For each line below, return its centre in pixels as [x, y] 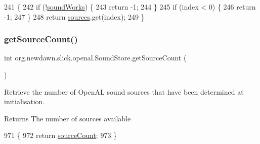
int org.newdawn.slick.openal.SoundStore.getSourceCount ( [95, 58]
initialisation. [25, 101]
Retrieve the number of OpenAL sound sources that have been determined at [124, 91]
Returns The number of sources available [68, 118]
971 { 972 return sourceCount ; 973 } [61, 135]
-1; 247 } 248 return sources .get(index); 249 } [74, 16]
